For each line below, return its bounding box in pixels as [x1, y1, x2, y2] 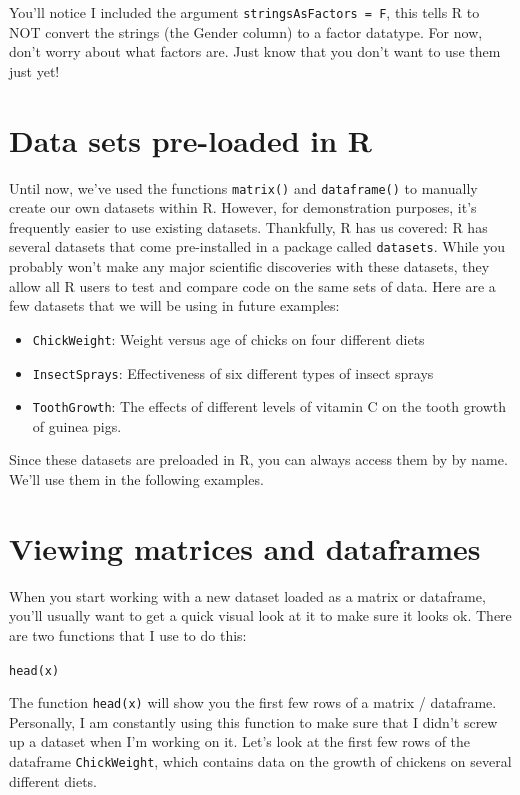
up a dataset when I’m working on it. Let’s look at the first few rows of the [9, 731, 471, 752]
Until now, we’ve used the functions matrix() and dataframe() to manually [9, 177, 478, 198]
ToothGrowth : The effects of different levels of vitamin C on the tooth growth [32, 396, 507, 417]
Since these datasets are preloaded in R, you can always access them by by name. [9, 449, 508, 470]
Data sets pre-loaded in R [9, 119, 372, 160]
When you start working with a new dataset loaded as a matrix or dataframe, [9, 585, 486, 606]
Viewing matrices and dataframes [9, 527, 481, 568]
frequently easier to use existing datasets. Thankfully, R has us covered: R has [9, 216, 488, 237]
